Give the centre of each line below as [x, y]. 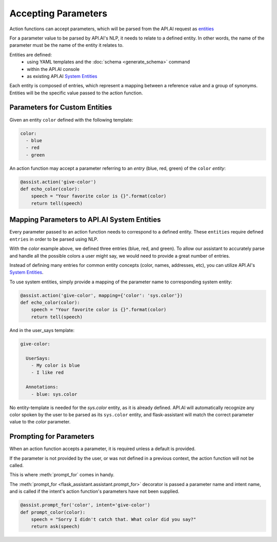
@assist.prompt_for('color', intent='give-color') [85, 505]
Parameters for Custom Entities [61, 108]
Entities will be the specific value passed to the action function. [76, 93]
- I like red [47, 373]
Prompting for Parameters [52, 437]
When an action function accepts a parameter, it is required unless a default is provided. [103, 449]
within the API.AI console [53, 69]
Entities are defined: [31, 54]
